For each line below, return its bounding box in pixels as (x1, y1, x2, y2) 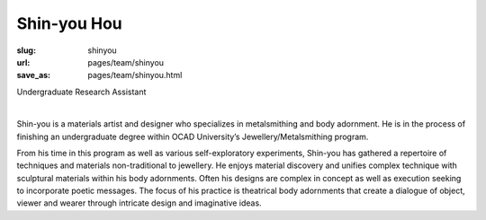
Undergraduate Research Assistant (16, 86, 147, 97)
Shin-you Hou (16, 13, 122, 33)
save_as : (16, 70, 51, 81)
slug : (16, 45, 36, 56)
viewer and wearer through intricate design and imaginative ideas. (16, 198, 262, 208)
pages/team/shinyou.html (87, 70, 183, 81)
